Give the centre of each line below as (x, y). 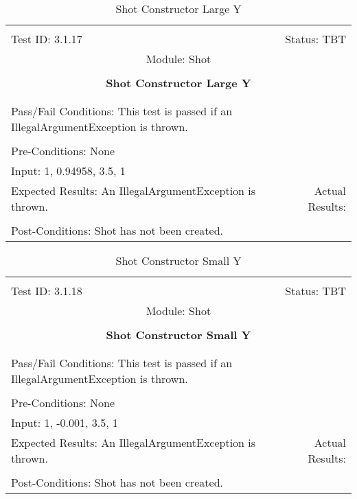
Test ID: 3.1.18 (47, 291)
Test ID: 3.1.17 (47, 39)
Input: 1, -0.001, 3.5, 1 (65, 422)
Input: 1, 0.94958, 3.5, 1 (68, 171)
